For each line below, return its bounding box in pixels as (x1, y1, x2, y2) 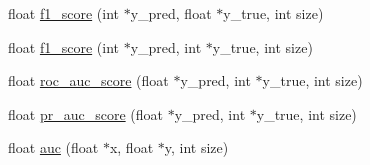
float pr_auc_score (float (8, 103, 163, 124)
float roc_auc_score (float (8, 70, 169, 91)
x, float (109, 137, 154, 158)
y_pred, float (130, 3, 212, 23)
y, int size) (164, 137, 229, 158)
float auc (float (8, 137, 99, 158)
